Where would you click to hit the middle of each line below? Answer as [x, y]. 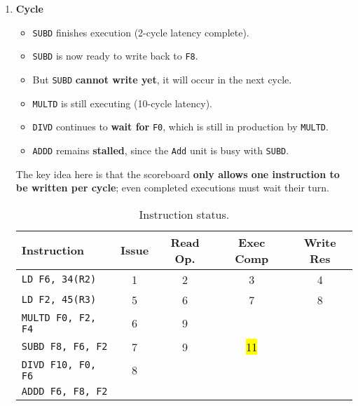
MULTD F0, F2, [59, 317]
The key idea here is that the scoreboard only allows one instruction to [178, 174]
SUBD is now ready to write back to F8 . [115, 56]
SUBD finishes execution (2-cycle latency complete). [141, 32]
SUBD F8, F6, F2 [64, 347]
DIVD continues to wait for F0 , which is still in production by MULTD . [180, 127]
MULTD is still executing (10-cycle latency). [123, 103]
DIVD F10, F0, [59, 364]
